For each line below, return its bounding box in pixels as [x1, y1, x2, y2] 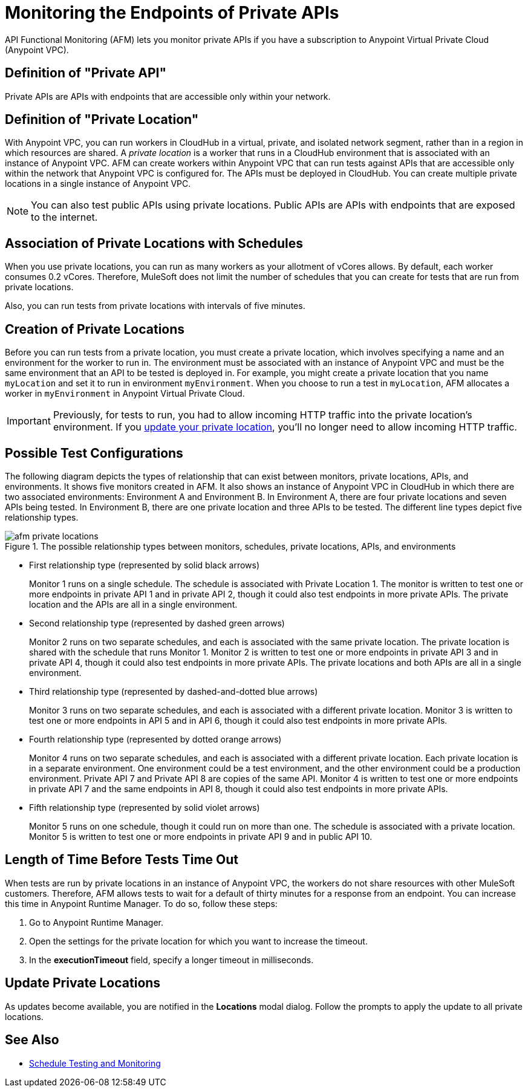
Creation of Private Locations [5, 321, 185, 337]
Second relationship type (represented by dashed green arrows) [29, 617, 285, 628]
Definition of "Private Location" [5, 112, 199, 128]
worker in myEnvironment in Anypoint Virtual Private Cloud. [5, 388, 245, 399]
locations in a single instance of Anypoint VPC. [5, 178, 191, 189]
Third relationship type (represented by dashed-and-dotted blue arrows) [29, 686, 318, 697]
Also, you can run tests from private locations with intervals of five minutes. [5, 301, 305, 311]
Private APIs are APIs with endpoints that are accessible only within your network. [5, 91, 331, 102]
